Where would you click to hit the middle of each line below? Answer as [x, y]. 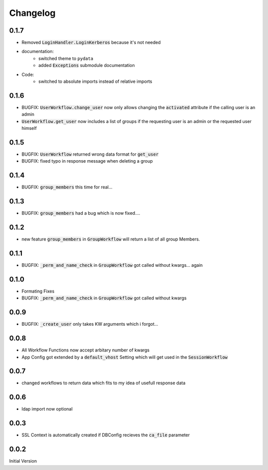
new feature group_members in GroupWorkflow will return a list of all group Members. [111, 239]
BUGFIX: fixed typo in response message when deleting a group [87, 161]
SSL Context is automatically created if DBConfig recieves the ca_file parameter [106, 435]
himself [29, 128]
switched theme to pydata [66, 58]
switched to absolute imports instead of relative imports [95, 81]
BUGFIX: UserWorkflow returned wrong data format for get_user [90, 154]
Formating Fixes [38, 291]
